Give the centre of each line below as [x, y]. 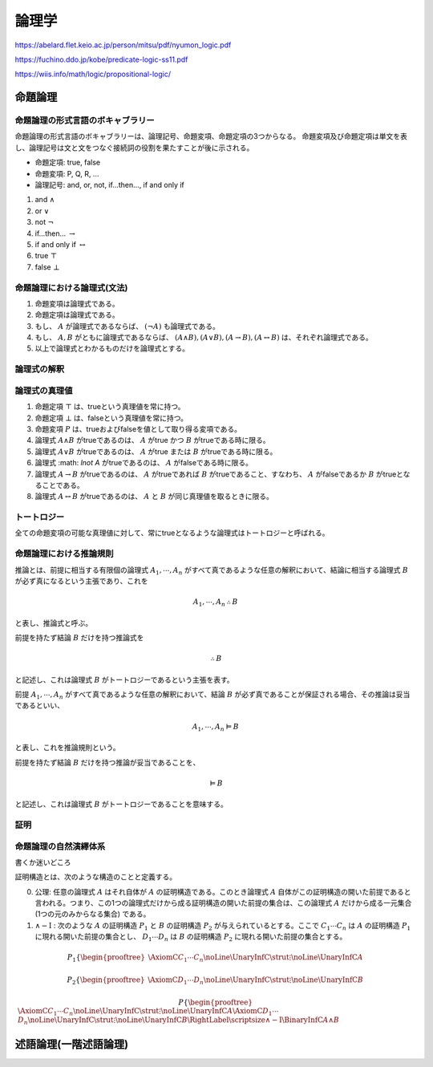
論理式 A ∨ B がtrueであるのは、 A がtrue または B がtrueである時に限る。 [156, 451]
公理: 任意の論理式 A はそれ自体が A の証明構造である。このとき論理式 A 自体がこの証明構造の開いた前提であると [223, 891]
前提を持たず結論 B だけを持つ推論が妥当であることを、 [107, 762]
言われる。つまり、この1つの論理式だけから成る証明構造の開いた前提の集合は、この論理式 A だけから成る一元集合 [223, 903]
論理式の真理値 [44, 391]
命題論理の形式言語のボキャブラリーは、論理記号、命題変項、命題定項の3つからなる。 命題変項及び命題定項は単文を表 [211, 136]
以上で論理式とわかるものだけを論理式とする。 [112, 348]
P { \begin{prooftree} [215, 1002]
